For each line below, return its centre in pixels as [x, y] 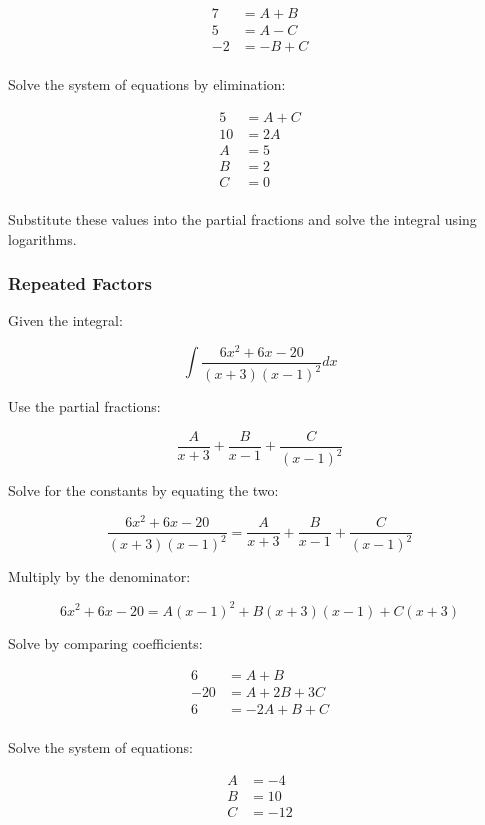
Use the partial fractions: [84, 406]
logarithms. [42, 238]
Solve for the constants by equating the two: [143, 490]
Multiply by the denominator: [99, 576]
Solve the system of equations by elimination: [147, 84]
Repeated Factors [80, 283]
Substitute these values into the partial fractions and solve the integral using [242, 218]
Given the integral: [65, 320]
